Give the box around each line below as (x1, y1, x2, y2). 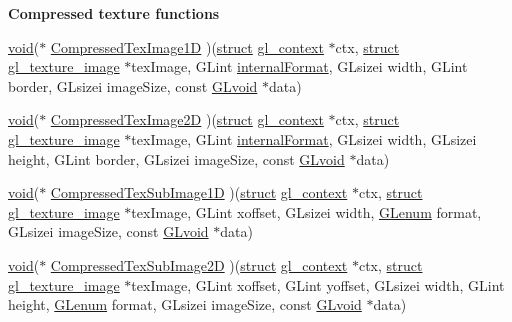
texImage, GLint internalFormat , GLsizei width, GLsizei (131, 128, 477, 149)
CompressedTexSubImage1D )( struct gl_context (50, 182, 348, 203)
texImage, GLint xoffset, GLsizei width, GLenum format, (131, 201, 482, 222)
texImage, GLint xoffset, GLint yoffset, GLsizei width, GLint (131, 274, 505, 295)
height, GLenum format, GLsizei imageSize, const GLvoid (8, 294, 362, 315)
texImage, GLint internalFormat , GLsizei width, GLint (131, 56, 468, 77)
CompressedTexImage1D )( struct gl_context (50, 36, 324, 57)
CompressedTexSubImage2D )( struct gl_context (50, 254, 348, 275)
